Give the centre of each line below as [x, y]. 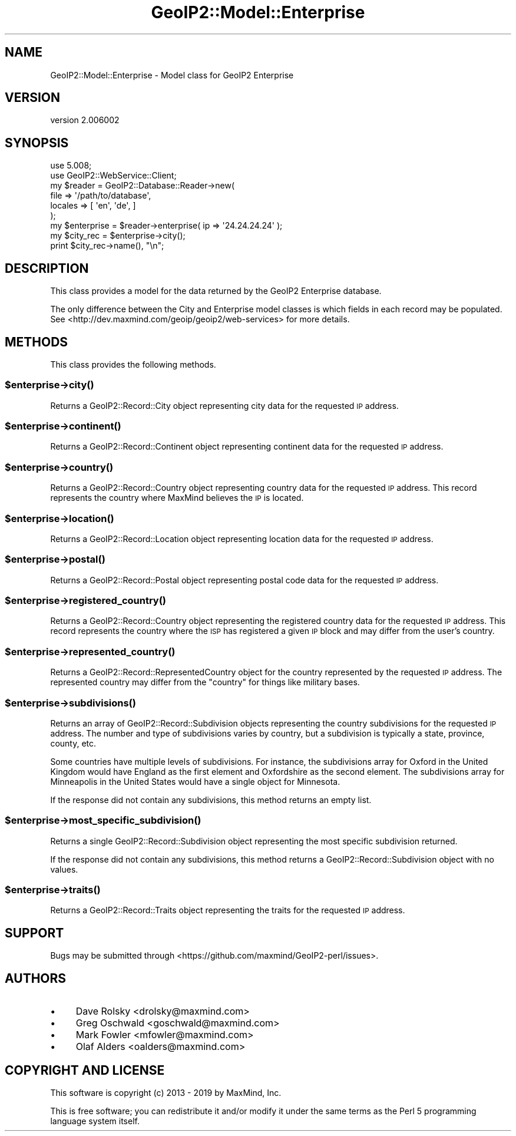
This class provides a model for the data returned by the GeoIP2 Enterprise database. [216, 291]
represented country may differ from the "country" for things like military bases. [205, 682]
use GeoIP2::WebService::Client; [113, 176]
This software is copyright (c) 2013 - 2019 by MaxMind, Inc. [166, 1093]
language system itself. [95, 1121]
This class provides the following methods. [133, 364]
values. [64, 869]
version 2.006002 [85, 120]
